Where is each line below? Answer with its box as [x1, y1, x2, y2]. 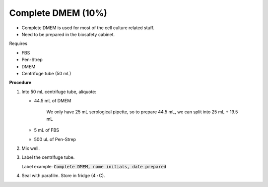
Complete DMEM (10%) [9, 7, 108, 18]
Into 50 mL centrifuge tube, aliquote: [21, 89, 97, 94]
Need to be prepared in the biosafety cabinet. [21, 31, 115, 37]
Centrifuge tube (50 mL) [21, 70, 71, 76]
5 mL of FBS [34, 127, 60, 133]
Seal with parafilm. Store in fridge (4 [21, 173, 96, 179]
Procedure [9, 80, 32, 86]
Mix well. [21, 145, 40, 151]
